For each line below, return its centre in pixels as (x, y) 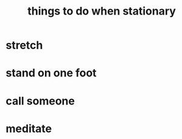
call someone (40, 101)
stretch (24, 45)
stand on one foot (51, 73)
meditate (29, 128)
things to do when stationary (102, 11)
